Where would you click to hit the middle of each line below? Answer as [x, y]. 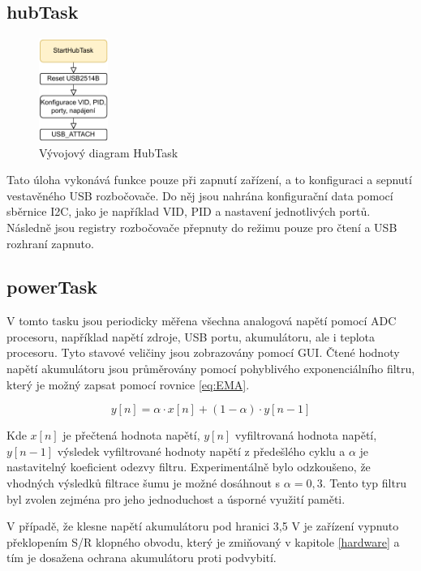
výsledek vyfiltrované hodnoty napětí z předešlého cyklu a [201, 451]
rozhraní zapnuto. [50, 243]
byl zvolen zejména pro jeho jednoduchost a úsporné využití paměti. [176, 498]
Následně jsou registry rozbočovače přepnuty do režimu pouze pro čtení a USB [202, 227]
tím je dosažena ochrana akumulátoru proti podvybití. [142, 558]
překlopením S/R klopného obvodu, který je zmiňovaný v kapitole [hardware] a [203, 541]
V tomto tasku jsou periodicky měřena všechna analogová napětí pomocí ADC [202, 321]
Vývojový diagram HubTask [109, 152]
